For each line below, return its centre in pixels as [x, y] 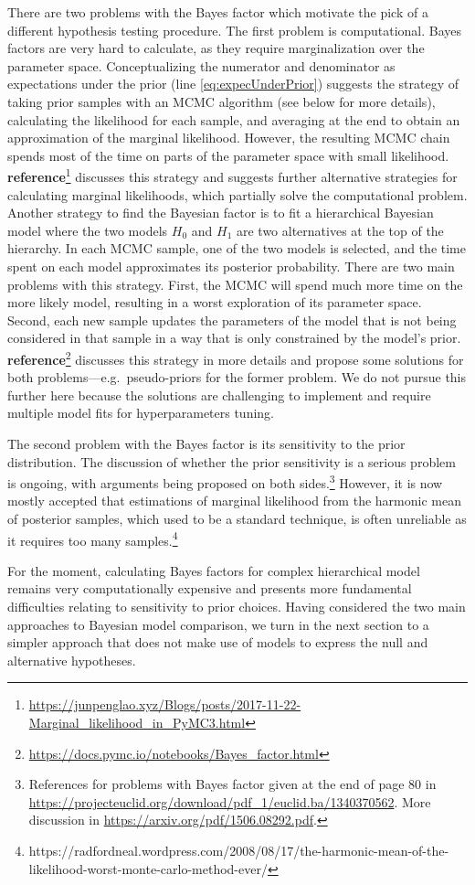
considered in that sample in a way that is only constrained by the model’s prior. [234, 338]
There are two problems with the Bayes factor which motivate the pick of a [218, 12]
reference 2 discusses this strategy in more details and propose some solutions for [236, 357]
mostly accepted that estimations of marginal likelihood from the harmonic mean [234, 501]
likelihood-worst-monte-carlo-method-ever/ [148, 868]
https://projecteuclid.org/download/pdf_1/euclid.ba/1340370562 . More [230, 801]
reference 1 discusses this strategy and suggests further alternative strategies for [232, 175]
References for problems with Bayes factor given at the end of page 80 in [232, 784]
